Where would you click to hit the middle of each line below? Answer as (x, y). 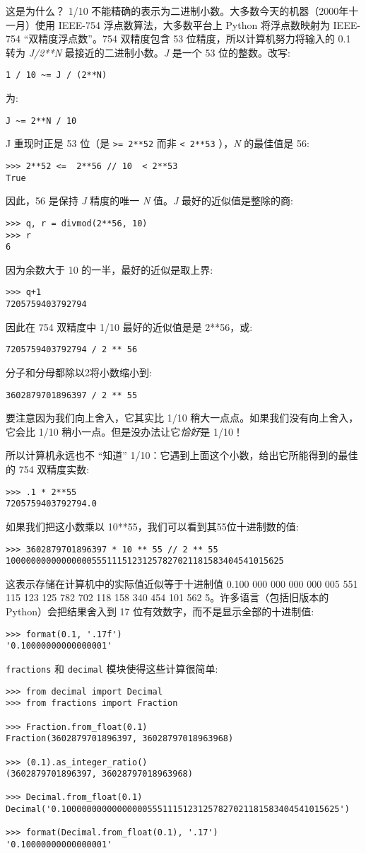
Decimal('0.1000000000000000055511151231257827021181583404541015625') (178, 810)
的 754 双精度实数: (48, 469)
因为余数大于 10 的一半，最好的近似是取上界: (110, 269)
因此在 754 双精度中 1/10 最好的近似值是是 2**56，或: (129, 326)
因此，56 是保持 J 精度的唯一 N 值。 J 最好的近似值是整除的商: (150, 201)
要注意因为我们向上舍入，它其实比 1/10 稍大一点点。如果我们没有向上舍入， (182, 418)
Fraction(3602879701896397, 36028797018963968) (120, 739)
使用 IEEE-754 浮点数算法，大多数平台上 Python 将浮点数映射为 (182, 24)
